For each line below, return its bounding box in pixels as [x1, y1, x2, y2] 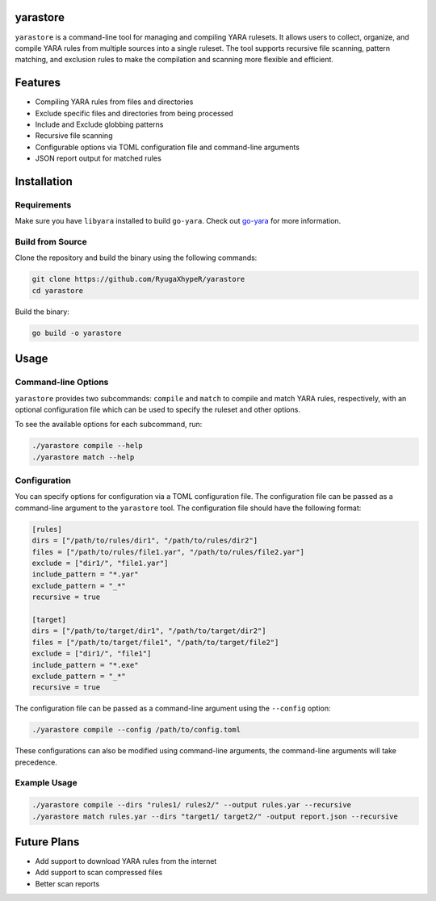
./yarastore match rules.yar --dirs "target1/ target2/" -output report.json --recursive [31, 811, 399, 821]
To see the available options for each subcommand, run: [15, 420, 203, 430]
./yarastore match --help [31, 452, 135, 462]
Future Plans [15, 835, 80, 849]
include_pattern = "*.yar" [31, 570, 139, 579]
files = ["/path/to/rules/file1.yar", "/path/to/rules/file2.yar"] [31, 547, 305, 556]
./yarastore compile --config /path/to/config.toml [31, 725, 241, 735]
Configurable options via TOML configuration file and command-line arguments [35, 142, 300, 152]
